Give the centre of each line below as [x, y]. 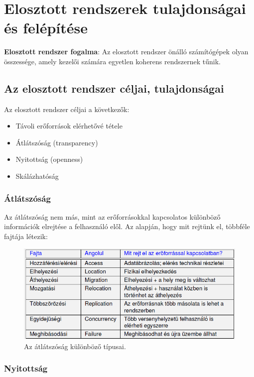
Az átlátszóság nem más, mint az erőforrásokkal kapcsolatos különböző [112, 216]
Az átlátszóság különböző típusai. [75, 346]
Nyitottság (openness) [49, 159]
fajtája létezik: [26, 236]
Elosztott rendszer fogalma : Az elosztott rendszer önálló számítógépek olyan [126, 52]
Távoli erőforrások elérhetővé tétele [69, 126]
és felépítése [46, 28]
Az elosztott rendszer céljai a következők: [67, 109]
